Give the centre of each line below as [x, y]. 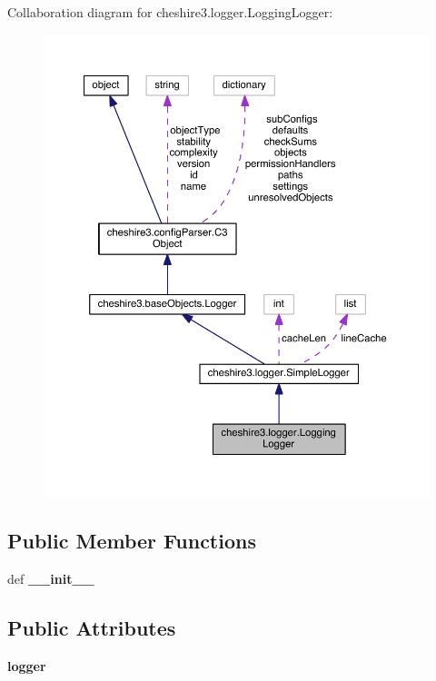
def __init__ [51, 578]
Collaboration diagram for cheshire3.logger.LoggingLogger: [170, 12]
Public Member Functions [132, 541]
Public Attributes [92, 627]
